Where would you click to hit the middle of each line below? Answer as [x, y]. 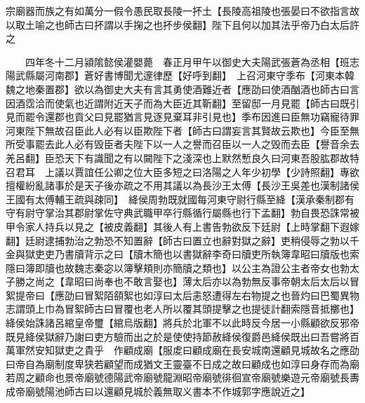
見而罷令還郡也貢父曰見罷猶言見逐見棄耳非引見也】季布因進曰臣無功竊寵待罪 [182, 117]
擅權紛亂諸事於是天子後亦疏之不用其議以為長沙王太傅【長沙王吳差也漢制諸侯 [182, 185]
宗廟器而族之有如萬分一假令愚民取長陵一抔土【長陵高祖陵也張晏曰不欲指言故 [182, 11]
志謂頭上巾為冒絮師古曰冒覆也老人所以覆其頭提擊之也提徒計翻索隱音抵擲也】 [182, 309]
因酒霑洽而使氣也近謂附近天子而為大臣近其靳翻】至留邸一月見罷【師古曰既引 [182, 103]
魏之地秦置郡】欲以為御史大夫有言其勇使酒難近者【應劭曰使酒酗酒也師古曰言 [182, 89]
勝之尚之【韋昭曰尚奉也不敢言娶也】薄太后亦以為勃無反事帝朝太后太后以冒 [187, 281]
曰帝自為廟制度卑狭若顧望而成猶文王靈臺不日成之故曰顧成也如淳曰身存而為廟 [182, 363]
